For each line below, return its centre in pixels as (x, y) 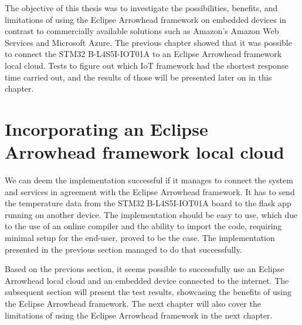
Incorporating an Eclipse (106, 128)
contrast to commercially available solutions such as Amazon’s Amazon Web (142, 31)
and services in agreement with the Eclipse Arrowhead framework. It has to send (150, 191)
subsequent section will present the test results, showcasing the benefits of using (148, 292)
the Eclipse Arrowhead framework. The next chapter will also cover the (133, 303)
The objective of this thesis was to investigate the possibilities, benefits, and (141, 8)
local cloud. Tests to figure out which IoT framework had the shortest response (147, 65)
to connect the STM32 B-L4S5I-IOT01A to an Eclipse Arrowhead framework (143, 54)
